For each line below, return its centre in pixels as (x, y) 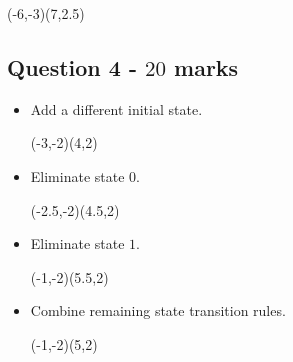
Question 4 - (72, 66)
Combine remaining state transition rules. (158, 310)
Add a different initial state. (116, 108)
